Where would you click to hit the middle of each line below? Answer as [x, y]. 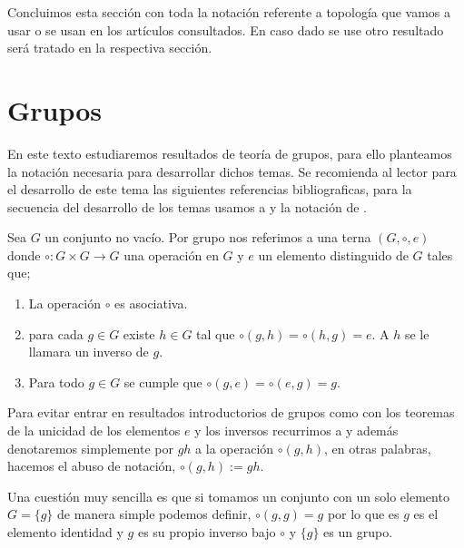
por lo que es [363, 514]
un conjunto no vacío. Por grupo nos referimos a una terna [208, 237]
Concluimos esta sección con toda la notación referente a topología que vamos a [229, 12]
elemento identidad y [65, 532]
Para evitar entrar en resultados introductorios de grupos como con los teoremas [231, 412]
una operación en [171, 254]
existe [139, 333]
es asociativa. [151, 303]
